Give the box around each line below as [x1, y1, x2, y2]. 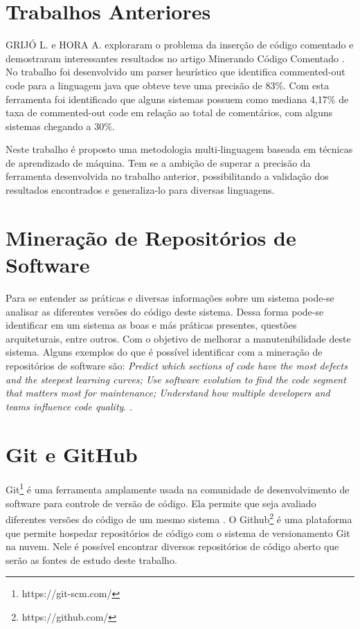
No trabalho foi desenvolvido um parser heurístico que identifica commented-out [6, 64, 345, 79]
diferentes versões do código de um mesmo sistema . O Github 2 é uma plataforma [6, 510, 352, 526]
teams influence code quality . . [6, 399, 132, 413]
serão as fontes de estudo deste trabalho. [6, 552, 177, 567]
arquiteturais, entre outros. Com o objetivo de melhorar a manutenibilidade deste [6, 331, 351, 345]
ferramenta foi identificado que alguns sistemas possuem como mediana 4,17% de [6, 91, 349, 106]
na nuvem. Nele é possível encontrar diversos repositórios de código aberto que [6, 539, 339, 554]
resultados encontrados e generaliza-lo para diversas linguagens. [6, 183, 275, 197]
